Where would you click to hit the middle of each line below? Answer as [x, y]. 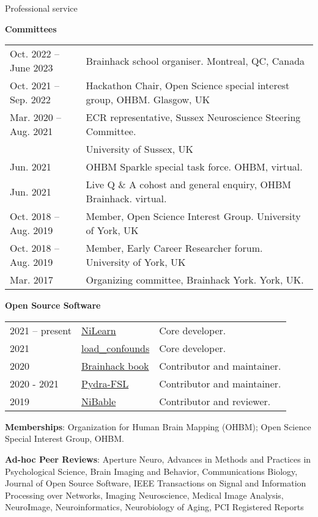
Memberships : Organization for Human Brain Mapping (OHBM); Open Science [158, 426]
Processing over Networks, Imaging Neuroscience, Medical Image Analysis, [144, 495]
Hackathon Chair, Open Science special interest [188, 86]
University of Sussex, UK [140, 149]
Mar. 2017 [31, 280]
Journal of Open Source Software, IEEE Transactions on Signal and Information [156, 483]
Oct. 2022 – [35, 54]
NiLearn [99, 330]
